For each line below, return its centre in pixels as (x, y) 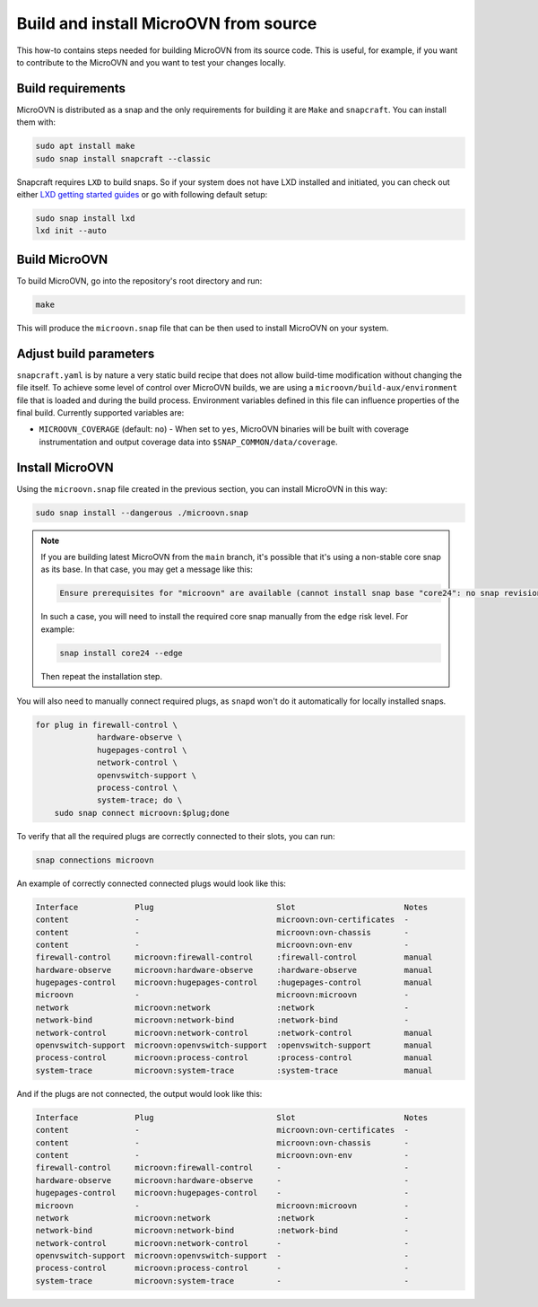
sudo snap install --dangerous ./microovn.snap (142, 513)
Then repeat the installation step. (102, 676)
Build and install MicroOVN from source (167, 23)
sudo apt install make (85, 146)
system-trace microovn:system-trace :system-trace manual (234, 1070)
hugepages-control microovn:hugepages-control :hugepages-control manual (234, 982)
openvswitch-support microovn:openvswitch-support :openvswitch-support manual (234, 1045)
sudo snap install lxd (85, 218)
